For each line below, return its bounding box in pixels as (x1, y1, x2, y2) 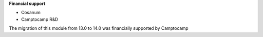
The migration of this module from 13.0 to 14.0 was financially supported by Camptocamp (9, 25, 188, 31)
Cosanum (21, 10, 41, 16)
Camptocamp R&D (21, 16, 58, 22)
